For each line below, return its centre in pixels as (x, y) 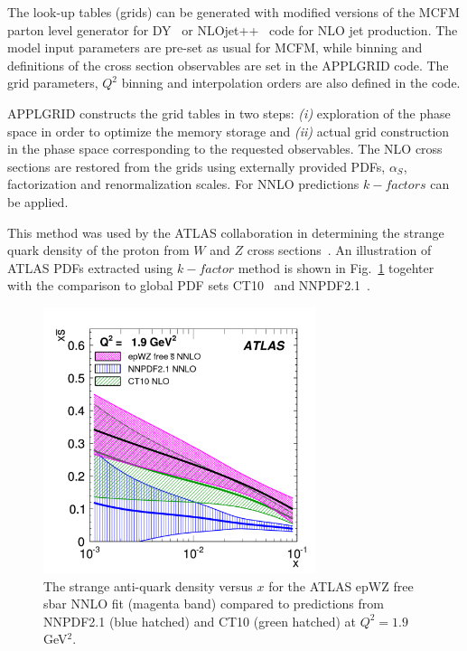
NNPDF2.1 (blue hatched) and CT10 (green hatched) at (200, 621)
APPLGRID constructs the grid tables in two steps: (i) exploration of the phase (229, 113)
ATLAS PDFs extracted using (90, 267)
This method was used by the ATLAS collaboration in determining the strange (226, 232)
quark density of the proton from (98, 250)
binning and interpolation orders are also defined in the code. (291, 83)
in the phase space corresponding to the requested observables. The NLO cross (225, 149)
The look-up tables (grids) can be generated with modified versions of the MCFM (233, 12)
